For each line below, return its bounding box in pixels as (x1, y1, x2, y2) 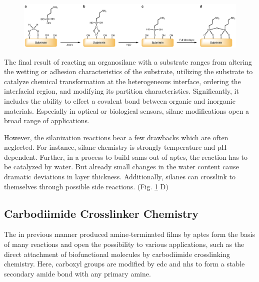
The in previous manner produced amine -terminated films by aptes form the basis (4, 229, 255, 239)
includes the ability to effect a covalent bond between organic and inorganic (4, 95, 235, 106)
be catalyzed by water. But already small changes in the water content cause (4, 161, 239, 172)
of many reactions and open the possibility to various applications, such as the (4, 239, 244, 249)
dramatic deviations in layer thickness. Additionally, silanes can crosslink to (4, 171, 236, 182)
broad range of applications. (4, 115, 89, 126)
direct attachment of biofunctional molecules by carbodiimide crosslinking (4, 248, 230, 259)
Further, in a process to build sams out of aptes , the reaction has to (39, 151, 247, 162)
